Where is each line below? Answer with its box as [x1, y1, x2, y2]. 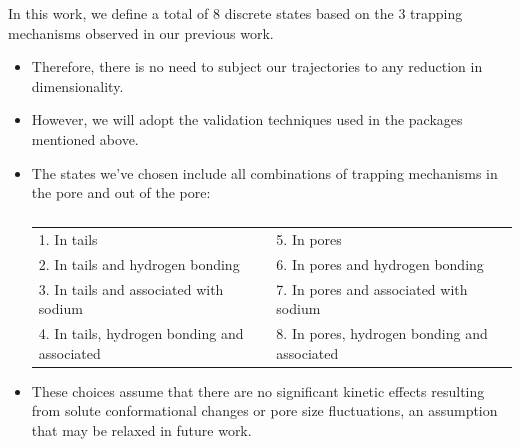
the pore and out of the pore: [31, 182, 211, 203]
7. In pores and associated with [276, 278, 468, 299]
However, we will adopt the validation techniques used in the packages [31, 109, 463, 130]
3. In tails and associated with [38, 278, 224, 299]
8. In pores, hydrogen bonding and [276, 323, 488, 344]
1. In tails [38, 229, 98, 249]
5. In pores [276, 229, 342, 249]
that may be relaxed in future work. [31, 420, 252, 440]
